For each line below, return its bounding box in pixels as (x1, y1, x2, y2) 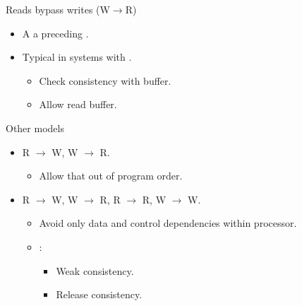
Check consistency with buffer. (39, 73, 171, 88)
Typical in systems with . (22, 49, 132, 64)
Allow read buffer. (39, 97, 117, 112)
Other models (6, 120, 64, 135)
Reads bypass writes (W (6, 2, 110, 16)
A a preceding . (22, 25, 89, 40)
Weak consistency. (56, 263, 134, 278)
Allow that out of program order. (39, 168, 183, 183)
